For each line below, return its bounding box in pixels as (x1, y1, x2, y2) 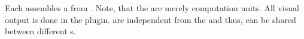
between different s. (5, 25, 76, 37)
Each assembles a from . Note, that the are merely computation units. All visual (5, 2, 299, 14)
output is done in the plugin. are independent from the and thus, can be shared (5, 13, 296, 25)
